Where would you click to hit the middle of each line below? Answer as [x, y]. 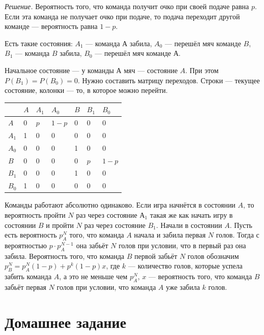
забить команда [28, 276]
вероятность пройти [35, 215]
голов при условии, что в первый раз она [182, 245]
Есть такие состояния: [39, 43]
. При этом [202, 70]
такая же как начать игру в [191, 215]
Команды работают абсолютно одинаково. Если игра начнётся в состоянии [120, 205]
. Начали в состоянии [189, 225]
